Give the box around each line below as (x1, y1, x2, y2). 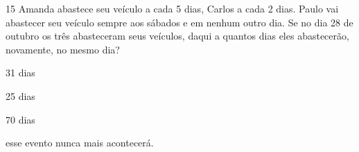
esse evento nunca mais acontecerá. (6, 135, 154, 150)
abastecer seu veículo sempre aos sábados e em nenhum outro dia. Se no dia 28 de (6, 15, 353, 29)
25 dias (6, 88, 35, 103)
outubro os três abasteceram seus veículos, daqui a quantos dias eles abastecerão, (6, 28, 349, 43)
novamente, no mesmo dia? (6, 42, 120, 56)
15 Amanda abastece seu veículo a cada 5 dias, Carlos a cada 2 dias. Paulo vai (6, 1, 339, 15)
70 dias (6, 112, 35, 126)
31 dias (6, 65, 35, 80)
